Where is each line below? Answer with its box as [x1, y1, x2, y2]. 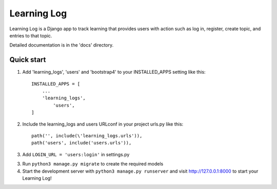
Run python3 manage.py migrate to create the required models [22, 161, 164, 167]
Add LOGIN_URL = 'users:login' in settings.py [22, 151, 130, 157]
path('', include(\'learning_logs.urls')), [31, 133, 143, 138]
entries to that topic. [9, 32, 52, 38]
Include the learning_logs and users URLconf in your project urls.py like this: [22, 121, 184, 127]
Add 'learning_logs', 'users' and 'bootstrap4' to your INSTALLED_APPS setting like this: [22, 69, 206, 75]
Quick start [9, 55, 46, 64]
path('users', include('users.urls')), [31, 140, 132, 146]
